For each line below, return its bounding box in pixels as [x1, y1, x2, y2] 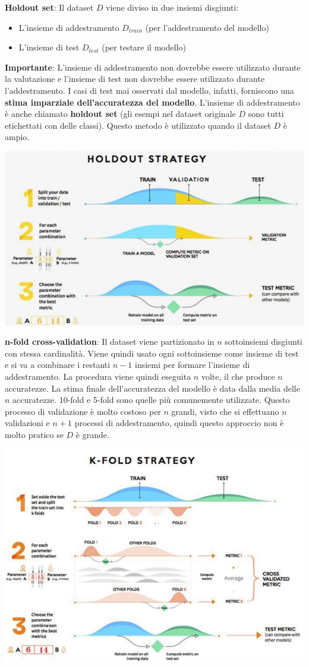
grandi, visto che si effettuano [171, 405, 279, 417]
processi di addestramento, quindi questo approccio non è [74, 417, 284, 429]
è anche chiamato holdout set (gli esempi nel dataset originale [5, 107, 236, 120]
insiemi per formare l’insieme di [135, 358, 250, 371]
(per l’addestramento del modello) [145, 21, 269, 33]
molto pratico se [5, 428, 64, 440]
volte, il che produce [201, 370, 275, 382]
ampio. [5, 131, 30, 143]
